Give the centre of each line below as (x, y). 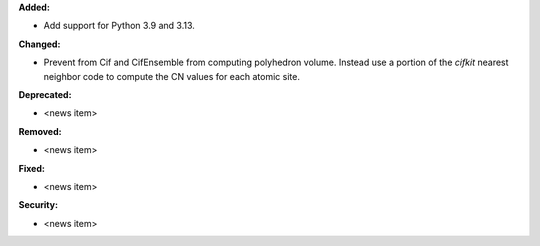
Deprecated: (45, 94)
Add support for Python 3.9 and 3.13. (119, 26)
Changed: (39, 44)
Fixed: (31, 168)
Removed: (40, 131)
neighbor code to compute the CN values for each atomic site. (171, 76)
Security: (38, 205)
